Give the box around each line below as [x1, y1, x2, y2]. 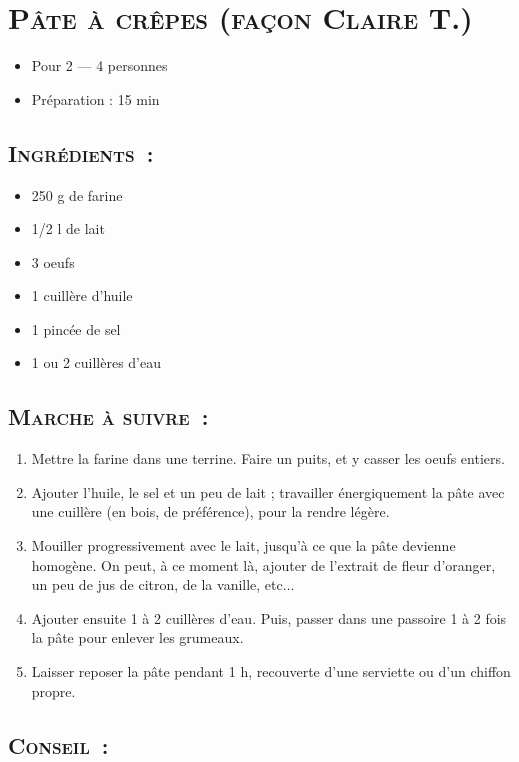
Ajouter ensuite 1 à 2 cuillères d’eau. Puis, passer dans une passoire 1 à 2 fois [31, 607, 507, 628]
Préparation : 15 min [31, 88, 160, 109]
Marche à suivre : [8, 401, 209, 432]
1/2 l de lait [31, 218, 105, 239]
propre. [31, 680, 76, 701]
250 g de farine [31, 184, 123, 205]
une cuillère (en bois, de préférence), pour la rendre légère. [31, 501, 390, 522]
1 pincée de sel [31, 318, 121, 339]
